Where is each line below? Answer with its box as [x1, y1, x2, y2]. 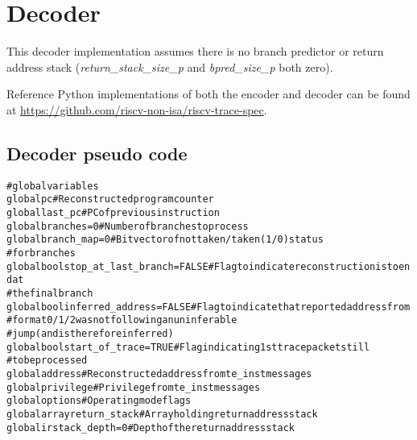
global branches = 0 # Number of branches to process [6, 220, 249, 232]
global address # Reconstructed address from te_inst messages [6, 367, 312, 380]
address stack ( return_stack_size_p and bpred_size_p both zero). [6, 58, 333, 75]
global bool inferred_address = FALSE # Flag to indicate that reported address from [6, 301, 411, 313]
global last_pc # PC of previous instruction [6, 207, 220, 219]
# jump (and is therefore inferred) [6, 327, 174, 339]
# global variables [6, 180, 99, 192]
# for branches [6, 247, 76, 259]
